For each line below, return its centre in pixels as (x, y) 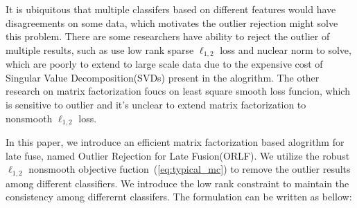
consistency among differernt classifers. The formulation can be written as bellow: (179, 197)
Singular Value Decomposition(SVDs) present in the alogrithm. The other (163, 77)
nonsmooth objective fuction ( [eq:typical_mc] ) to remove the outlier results (190, 169)
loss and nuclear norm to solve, (286, 49)
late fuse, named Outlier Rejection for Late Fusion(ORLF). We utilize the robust (178, 155)
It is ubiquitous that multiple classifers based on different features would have (171, 9)
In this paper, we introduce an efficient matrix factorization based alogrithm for (175, 142)
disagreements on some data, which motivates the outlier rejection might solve (172, 22)
